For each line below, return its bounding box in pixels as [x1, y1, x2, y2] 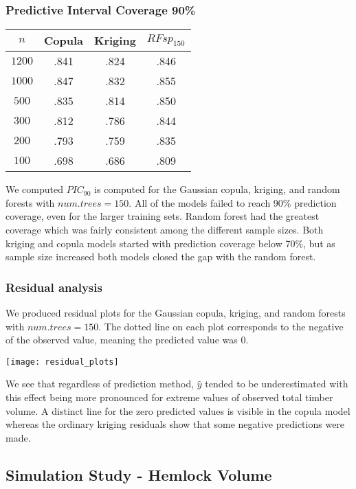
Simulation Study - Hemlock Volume [5, 464, 272, 485]
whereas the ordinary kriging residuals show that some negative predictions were [5, 417, 345, 431]
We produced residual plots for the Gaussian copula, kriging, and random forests [5, 306, 346, 319]
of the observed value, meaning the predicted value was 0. [5, 332, 249, 347]
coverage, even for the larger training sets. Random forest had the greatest [5, 209, 320, 223]
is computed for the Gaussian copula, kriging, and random [94, 182, 340, 196]
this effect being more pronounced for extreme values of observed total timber [5, 390, 333, 405]
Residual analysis [5, 278, 102, 295]
